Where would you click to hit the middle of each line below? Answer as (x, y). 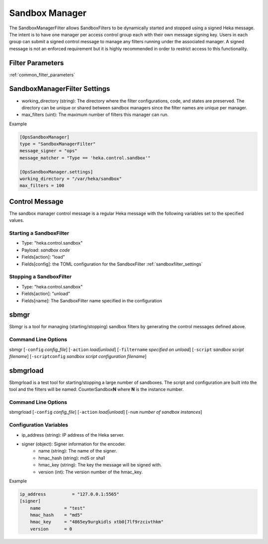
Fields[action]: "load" (43, 257)
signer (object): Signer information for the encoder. (74, 444)
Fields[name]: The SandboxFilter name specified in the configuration (92, 300)
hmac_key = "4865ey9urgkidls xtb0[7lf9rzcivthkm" (97, 522)
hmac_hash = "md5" (56, 515)
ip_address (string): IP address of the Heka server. (73, 435)
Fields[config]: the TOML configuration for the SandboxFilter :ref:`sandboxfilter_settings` (112, 264)
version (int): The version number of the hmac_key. (91, 472)
